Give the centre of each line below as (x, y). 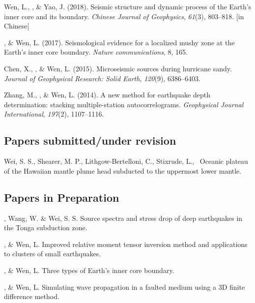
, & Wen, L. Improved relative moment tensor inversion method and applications (126, 244)
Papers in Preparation (62, 197)
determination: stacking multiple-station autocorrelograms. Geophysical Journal (124, 104)
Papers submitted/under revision (90, 140)
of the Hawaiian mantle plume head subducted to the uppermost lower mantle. (123, 170)
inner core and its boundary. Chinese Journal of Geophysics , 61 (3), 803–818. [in (124, 16)
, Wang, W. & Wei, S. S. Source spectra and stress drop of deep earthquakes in (123, 218)
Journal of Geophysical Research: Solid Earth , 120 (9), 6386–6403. (102, 78)
